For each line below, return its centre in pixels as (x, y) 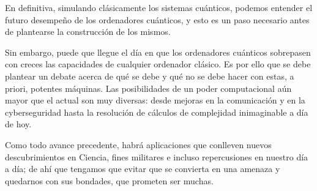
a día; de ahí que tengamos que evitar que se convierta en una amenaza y (143, 169)
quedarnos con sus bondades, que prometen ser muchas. (109, 180)
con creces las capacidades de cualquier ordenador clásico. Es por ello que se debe (158, 64)
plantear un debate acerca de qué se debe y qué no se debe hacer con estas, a (150, 76)
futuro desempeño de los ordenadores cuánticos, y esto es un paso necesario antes (157, 19)
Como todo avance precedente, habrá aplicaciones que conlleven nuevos (138, 144)
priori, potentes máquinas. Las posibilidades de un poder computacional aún (148, 88)
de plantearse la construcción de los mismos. (88, 32)
